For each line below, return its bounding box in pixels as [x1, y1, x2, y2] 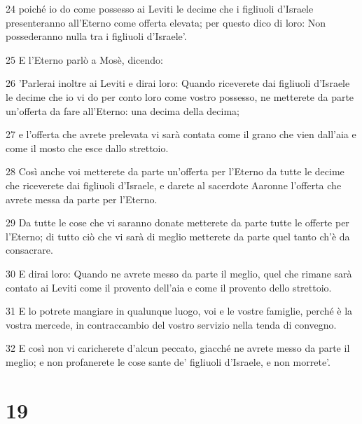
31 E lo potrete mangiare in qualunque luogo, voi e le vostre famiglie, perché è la [6, 303, 353, 318]
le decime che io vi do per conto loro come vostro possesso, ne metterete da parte [6, 89, 354, 104]
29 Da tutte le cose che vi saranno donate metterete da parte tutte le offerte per [6, 215, 349, 230]
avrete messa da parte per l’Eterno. [6, 191, 158, 206]
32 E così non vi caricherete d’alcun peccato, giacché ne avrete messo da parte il [6, 341, 350, 355]
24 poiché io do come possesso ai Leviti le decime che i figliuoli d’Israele [6, 1, 314, 15]
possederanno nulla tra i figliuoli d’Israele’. [6, 29, 187, 43]
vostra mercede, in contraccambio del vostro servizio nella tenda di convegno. [6, 317, 337, 331]
